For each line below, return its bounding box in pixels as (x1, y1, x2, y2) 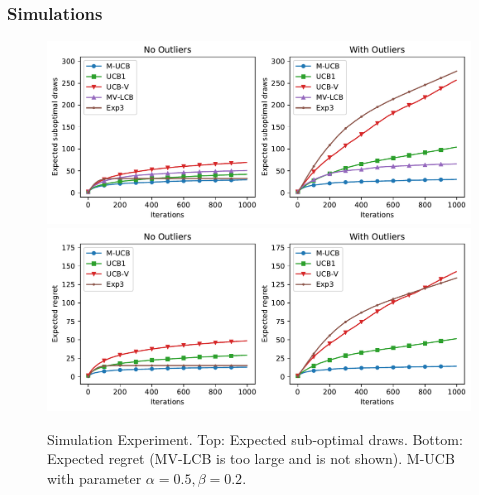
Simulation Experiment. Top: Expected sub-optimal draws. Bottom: (47, 428, 463, 449)
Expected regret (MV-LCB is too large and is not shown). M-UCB (47, 448, 455, 469)
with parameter (47, 467, 142, 488)
